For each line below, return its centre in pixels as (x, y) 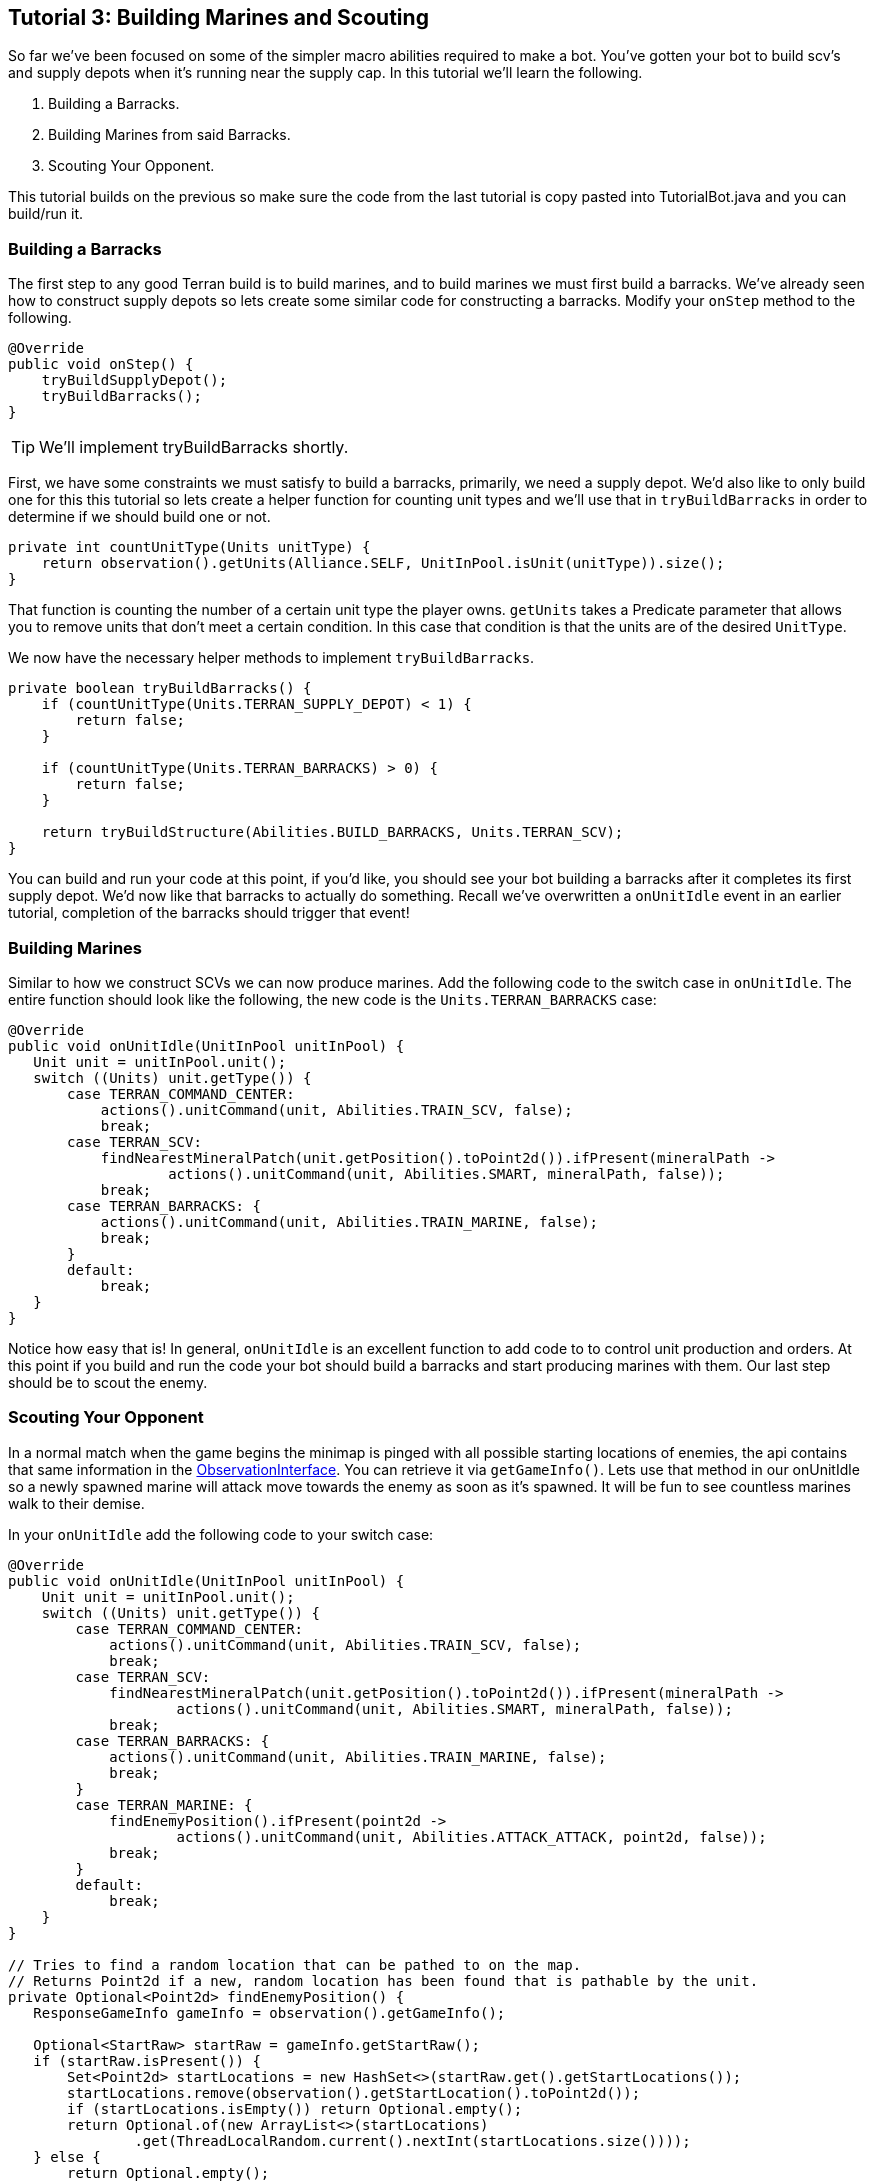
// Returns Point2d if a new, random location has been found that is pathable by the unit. (383, 1980)
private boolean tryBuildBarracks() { (160, 688)
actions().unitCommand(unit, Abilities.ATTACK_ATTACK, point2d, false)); (471, 1836)
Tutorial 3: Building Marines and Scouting (218, 17)
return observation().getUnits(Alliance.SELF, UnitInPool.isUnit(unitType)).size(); (383, 563)
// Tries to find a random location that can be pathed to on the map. (295, 1964)
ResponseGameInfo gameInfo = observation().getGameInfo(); (269, 2012)
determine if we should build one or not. (139, 517)
